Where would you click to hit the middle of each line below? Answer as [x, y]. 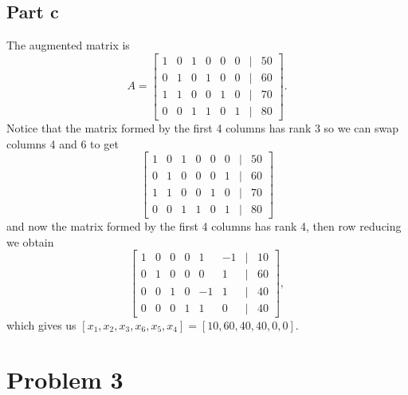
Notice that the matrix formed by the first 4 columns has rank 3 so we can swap [203, 127]
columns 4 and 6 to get [63, 143]
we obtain [30, 241]
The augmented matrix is [68, 45]
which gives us [41, 324]
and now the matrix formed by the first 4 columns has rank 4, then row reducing [204, 226]
